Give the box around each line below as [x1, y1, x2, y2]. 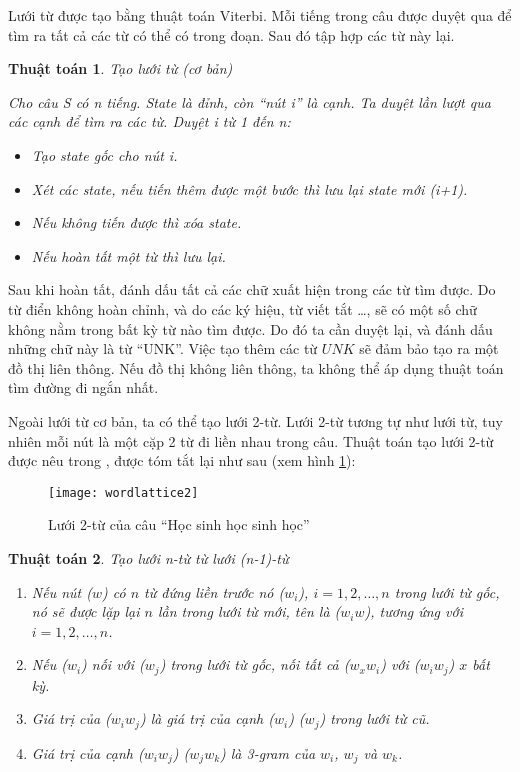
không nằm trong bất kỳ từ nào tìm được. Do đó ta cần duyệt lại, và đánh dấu [8, 318, 493, 339]
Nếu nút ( [31, 581, 92, 602]
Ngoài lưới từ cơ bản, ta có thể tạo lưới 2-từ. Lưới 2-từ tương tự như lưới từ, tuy [8, 410, 503, 431]
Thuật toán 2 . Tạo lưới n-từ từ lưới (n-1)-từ [8, 547, 289, 568]
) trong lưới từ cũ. [319, 708, 430, 729]
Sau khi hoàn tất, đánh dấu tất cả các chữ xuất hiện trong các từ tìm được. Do [8, 279, 496, 300]
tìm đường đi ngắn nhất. [8, 377, 159, 398]
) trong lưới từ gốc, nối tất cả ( [159, 654, 350, 675]
